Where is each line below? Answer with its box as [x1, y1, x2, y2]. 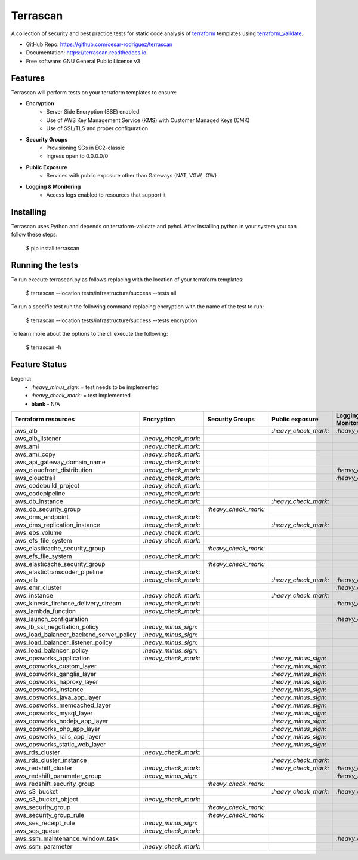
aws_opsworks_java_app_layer [14, 693, 101, 702]
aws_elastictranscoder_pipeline [14, 568, 103, 576]
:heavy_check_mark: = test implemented [31, 392, 131, 399]
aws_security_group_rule [14, 810, 85, 819]
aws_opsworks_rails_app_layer [14, 732, 101, 740]
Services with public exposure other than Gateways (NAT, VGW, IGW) [46, 172, 217, 179]
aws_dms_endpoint [14, 513, 69, 521]
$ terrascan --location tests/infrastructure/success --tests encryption [26, 317, 197, 324]
